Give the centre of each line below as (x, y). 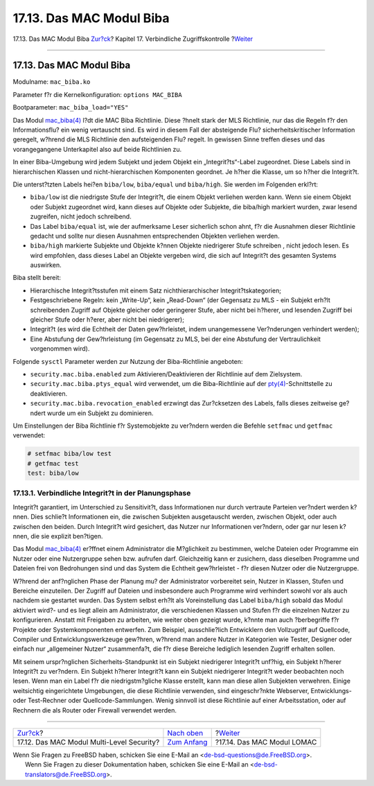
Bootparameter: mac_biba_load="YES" (71, 107)
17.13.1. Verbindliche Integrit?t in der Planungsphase (102, 494)
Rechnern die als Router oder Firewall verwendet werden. (95, 710)
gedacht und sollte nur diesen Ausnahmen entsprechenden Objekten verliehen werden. (155, 236)
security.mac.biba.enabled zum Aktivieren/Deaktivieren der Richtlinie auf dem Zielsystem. (166, 374)
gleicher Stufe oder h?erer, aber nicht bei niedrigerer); (107, 320)
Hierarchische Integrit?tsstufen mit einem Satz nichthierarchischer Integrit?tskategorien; (156, 290)
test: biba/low (53, 473)
